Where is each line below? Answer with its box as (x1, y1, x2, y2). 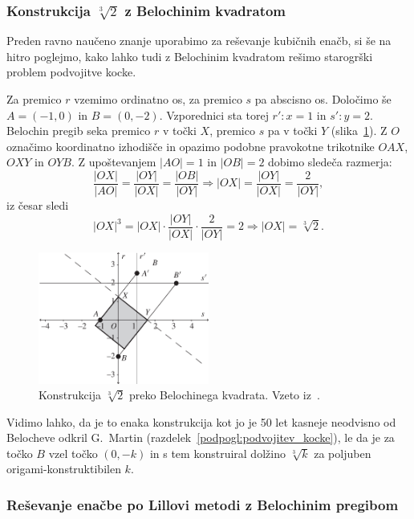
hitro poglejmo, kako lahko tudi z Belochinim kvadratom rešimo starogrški (6, 47, 373, 64)
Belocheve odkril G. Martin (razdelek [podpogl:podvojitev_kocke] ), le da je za (6, 429, 395, 446)
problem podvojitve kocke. (6, 63, 136, 80)
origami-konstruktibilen (6, 460, 121, 477)
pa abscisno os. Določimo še (254, 91, 392, 107)
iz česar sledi (6, 197, 69, 214)
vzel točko (48, 444, 98, 461)
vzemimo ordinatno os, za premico (74, 91, 242, 107)
